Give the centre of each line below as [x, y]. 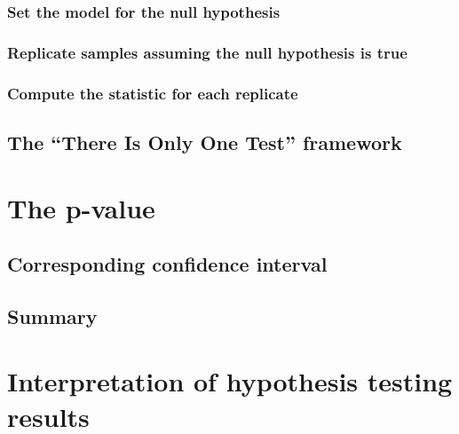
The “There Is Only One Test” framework [205, 142]
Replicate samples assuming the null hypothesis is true [207, 52]
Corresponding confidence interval [167, 264]
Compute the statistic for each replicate [153, 93]
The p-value [81, 207]
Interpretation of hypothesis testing [230, 381]
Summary [52, 316]
